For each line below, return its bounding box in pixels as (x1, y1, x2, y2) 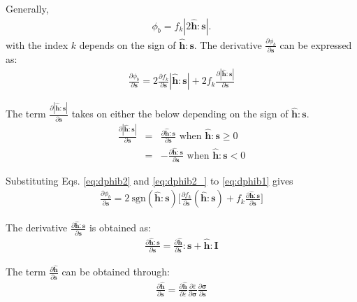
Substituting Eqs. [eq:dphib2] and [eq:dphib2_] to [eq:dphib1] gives (6, 173, 293, 187)
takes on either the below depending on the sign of (71, 106, 289, 121)
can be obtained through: (61, 264, 170, 279)
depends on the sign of (79, 37, 176, 52)
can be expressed (279, 37, 352, 52)
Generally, (6, 1, 49, 15)
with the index (6, 37, 68, 52)
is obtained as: (89, 220, 152, 235)
